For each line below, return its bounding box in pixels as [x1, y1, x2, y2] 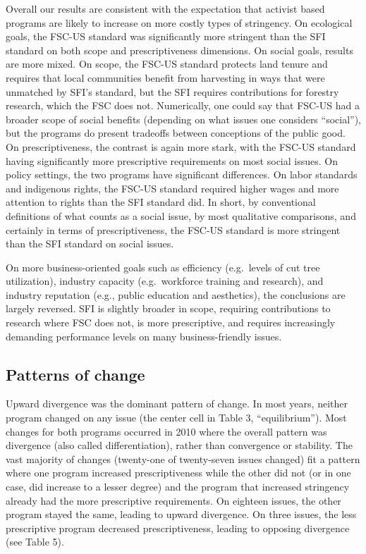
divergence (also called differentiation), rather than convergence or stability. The [6, 438, 353, 453]
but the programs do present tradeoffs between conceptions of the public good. [6, 125, 346, 140]
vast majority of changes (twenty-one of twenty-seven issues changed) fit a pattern [6, 451, 360, 466]
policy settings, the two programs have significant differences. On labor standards [6, 167, 358, 182]
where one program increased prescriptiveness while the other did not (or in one [6, 465, 351, 480]
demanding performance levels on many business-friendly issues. [6, 328, 282, 343]
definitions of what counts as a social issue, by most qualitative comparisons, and [6, 208, 356, 223]
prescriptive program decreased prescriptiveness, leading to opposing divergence [6, 520, 350, 535]
